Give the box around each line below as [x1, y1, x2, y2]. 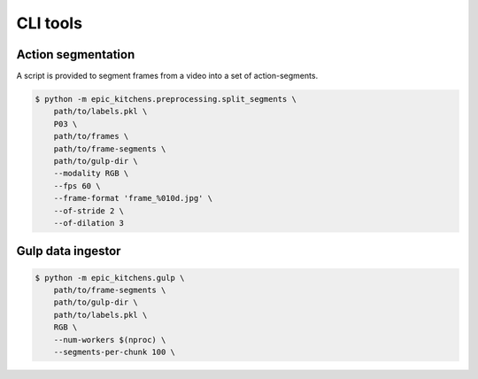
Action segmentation [16, 47, 135, 62]
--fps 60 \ [53, 181, 101, 190]
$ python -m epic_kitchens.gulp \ [35, 273, 185, 282]
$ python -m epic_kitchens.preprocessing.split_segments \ [35, 94, 297, 104]
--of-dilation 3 [53, 218, 124, 228]
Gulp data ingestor [16, 244, 121, 259]
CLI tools [16, 13, 83, 33]
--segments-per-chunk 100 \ [53, 346, 176, 357]
